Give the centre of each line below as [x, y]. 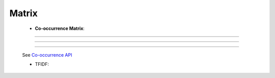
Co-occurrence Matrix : [60, 28]
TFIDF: [42, 64]
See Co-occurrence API [47, 55]
